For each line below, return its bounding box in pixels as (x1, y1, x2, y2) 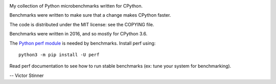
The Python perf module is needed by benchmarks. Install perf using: (9, 40, 156, 46)
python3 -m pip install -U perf (18, 52, 100, 58)
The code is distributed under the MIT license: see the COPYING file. (9, 21, 154, 27)
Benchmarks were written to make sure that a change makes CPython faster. (9, 12, 171, 18)
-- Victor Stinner (9, 72, 44, 78)
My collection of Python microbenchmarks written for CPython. (9, 3, 143, 9)
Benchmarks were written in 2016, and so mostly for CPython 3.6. (9, 31, 148, 37)
